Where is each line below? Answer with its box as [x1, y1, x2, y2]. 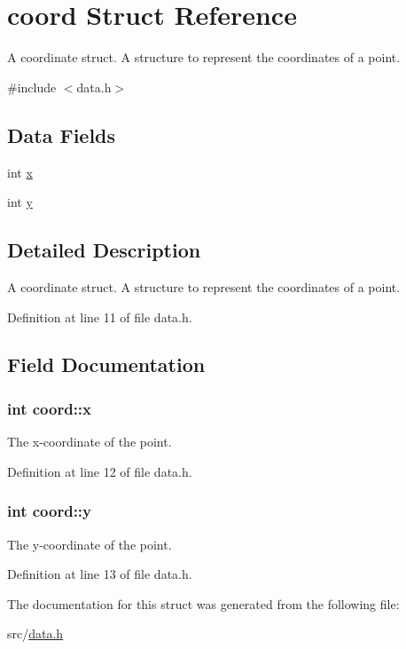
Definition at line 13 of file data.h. [7, 565, 192, 583]
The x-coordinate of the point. [7, 432, 172, 451]
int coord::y [7, 500, 91, 522]
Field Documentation [7, 351, 206, 378]
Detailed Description [7, 236, 201, 264]
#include [7, 77, 57, 96]
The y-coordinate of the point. [7, 534, 172, 553]
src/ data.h [7, 624, 64, 643]
